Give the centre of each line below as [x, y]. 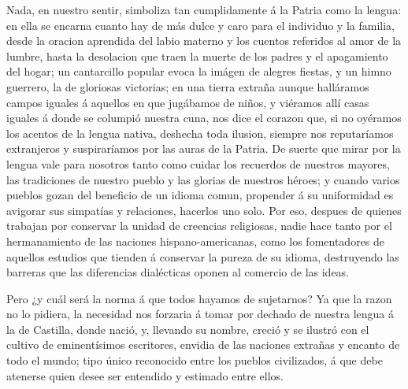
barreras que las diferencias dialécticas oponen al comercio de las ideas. [178, 272]
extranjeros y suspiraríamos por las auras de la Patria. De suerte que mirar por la [204, 148]
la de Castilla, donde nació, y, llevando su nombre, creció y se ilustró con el [188, 329]
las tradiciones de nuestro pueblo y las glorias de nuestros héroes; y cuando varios [203, 179]
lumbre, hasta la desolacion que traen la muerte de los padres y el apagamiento [197, 56]
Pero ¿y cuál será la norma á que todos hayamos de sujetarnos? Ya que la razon [199, 298]
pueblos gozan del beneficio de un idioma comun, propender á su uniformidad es [200, 195]
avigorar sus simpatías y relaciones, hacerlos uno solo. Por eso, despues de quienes [204, 210]
